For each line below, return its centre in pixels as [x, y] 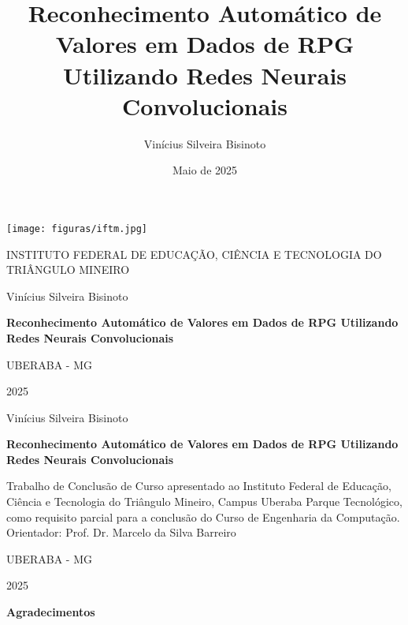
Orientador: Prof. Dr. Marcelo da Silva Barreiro [121, 532]
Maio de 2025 [205, 170]
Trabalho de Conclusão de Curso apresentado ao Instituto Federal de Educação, [199, 486]
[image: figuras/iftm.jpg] [77, 228]
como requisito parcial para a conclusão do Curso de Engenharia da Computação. [203, 516]
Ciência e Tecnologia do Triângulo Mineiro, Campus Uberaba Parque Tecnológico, [204, 501]
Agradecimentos [51, 612]
